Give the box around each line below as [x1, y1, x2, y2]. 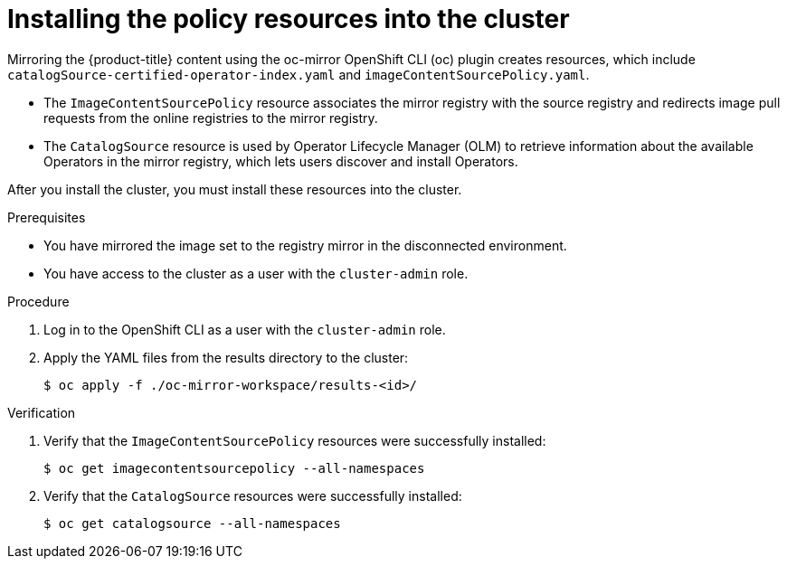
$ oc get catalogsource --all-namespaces [43, 515, 341, 531]
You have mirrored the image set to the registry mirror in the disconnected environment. [43, 237, 567, 253]
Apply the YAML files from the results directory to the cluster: [43, 349, 409, 365]
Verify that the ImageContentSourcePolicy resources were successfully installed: [43, 432, 546, 448]
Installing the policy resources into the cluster [7, 4, 570, 34]
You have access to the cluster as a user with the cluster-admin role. [43, 265, 469, 281]
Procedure [7, 293, 70, 309]
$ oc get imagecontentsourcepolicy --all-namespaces [43, 460, 425, 476]
